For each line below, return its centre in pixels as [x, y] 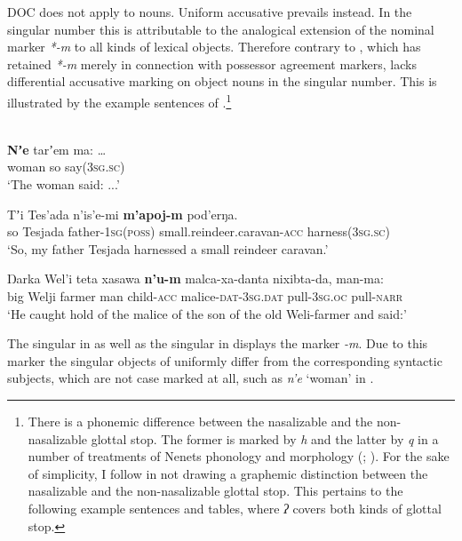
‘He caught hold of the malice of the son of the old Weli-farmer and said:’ [207, 313]
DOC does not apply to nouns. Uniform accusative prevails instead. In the [210, 12]
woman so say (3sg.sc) [66, 167]
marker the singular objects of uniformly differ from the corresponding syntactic [225, 360]
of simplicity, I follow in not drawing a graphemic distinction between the [228, 473]
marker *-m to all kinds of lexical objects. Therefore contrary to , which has [214, 47]
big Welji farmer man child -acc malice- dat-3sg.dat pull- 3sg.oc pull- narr [205, 295]
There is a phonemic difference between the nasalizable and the [200, 421]
